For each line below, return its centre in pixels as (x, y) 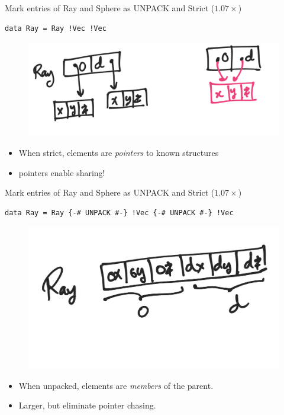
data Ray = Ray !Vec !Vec (56, 28)
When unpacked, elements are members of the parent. (116, 385)
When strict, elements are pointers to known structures (119, 152)
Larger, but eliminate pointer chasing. (87, 405)
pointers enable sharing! (62, 172)
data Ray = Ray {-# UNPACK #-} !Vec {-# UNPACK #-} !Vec (119, 213)
